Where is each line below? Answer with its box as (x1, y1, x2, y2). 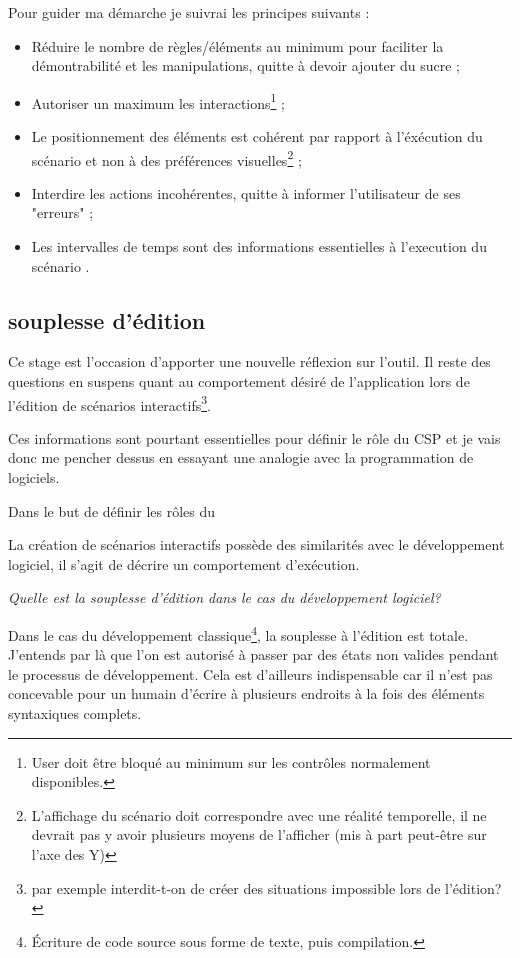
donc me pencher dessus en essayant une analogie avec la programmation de (8, 447, 474, 468)
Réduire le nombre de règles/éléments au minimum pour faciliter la (31, 35, 444, 56)
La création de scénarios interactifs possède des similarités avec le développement (8, 534, 505, 555)
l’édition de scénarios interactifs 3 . (8, 391, 211, 415)
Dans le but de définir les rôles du (8, 500, 216, 521)
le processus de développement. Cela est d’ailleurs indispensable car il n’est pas (8, 663, 493, 684)
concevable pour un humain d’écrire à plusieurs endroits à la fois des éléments (8, 683, 485, 704)
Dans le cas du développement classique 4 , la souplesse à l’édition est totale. (8, 622, 469, 645)
